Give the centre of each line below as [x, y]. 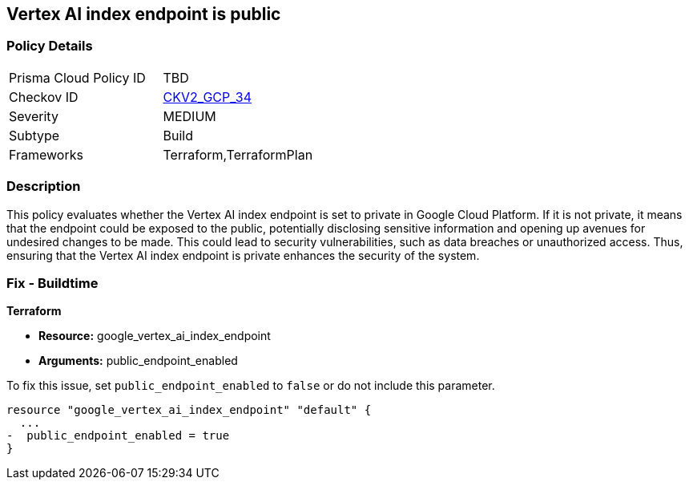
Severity [34, 116]
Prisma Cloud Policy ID [77, 77]
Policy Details [50, 46]
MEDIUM [189, 116]
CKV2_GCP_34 [208, 97]
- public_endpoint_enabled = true [118, 436]
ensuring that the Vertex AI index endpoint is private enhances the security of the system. [243, 255]
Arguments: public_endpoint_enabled [138, 361]
